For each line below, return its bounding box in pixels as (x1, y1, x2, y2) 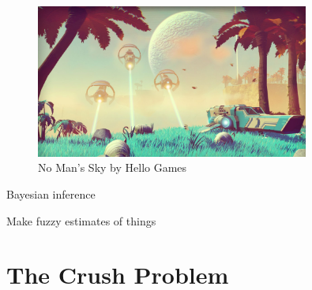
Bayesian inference (6, 185, 96, 202)
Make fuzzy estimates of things (6, 212, 156, 229)
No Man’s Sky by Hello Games (38, 159, 187, 176)
